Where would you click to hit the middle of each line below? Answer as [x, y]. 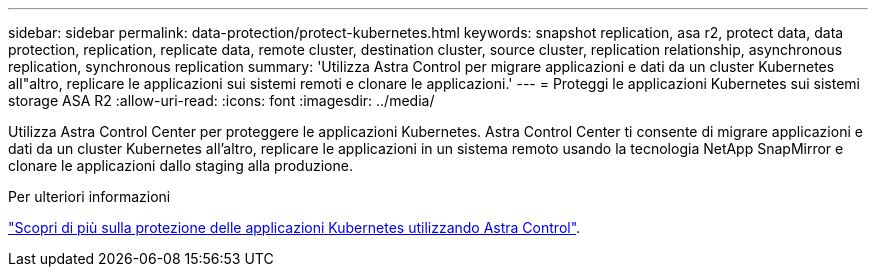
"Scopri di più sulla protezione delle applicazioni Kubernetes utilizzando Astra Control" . [294, 227]
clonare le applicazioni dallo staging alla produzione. [180, 165]
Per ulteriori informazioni [89, 196]
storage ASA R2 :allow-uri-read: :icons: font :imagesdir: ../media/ [221, 100]
